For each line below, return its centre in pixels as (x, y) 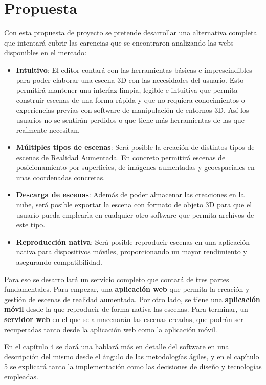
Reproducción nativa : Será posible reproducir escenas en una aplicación (133, 241)
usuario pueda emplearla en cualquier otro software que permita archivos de (135, 214)
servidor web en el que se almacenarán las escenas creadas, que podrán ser (124, 319)
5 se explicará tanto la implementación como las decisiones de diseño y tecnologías (133, 366)
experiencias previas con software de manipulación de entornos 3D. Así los (132, 110)
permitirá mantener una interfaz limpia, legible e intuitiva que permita (127, 90)
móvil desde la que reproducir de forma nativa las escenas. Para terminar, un (126, 309)
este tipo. (31, 224)
